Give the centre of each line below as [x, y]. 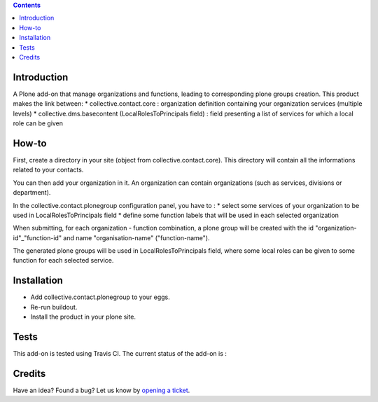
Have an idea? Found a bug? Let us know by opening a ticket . [101, 390]
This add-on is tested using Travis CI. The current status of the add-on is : [120, 354]
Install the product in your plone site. [83, 317]
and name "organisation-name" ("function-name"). [136, 237]
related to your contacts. [48, 170]
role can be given [38, 123]
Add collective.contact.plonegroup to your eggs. [100, 297]
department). [32, 193]
